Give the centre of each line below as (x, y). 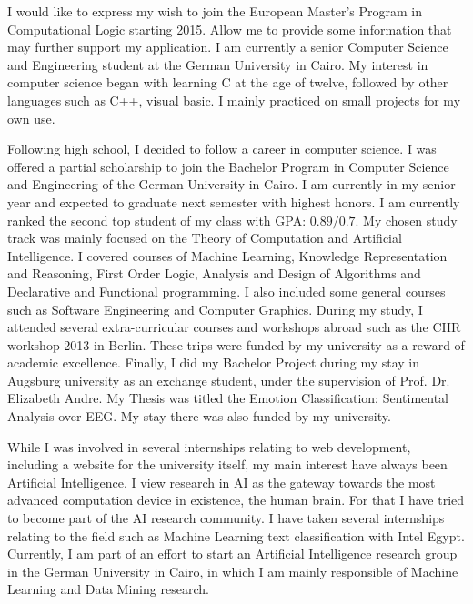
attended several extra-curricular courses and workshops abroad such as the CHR (234, 327)
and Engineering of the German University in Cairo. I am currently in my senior (231, 184)
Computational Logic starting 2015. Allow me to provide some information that (230, 29)
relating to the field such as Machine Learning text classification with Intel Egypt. (236, 535)
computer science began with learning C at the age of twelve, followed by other (228, 82)
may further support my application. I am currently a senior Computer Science (228, 47)
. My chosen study (406, 220)
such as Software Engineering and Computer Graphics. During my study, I (215, 309)
